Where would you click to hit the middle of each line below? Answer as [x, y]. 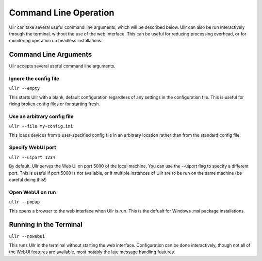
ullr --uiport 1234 [32, 157]
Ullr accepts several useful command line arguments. [62, 66]
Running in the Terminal [46, 225]
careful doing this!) [28, 180]
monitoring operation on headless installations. [56, 41]
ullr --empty [25, 88]
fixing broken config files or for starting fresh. [55, 104]
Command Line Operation [62, 13]
